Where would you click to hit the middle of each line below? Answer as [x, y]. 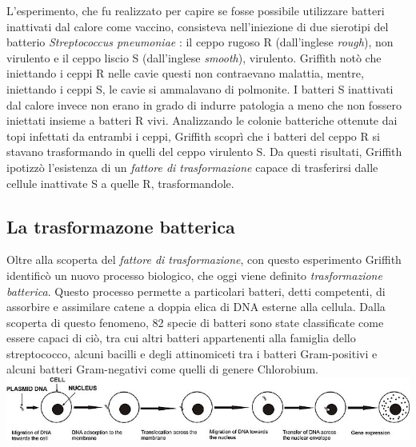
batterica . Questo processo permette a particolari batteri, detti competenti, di [196, 291]
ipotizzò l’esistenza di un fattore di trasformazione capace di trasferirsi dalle [192, 167]
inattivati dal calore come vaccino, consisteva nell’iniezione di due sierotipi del [198, 26]
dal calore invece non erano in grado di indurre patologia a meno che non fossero [204, 104]
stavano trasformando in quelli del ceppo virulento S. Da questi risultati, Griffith [204, 152]
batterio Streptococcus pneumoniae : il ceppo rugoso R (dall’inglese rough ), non [200, 42]
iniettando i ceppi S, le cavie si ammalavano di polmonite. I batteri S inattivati [200, 88]
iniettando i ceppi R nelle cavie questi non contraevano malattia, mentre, [185, 73]
